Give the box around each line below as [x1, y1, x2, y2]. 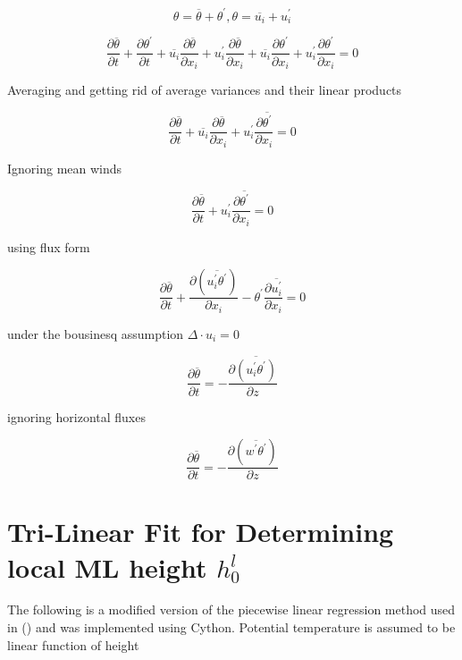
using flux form [7, 237, 90, 256]
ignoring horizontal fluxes [7, 407, 146, 426]
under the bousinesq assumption [7, 324, 184, 343]
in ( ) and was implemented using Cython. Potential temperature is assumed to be [7, 618, 456, 637]
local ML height [7, 548, 207, 585]
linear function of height [7, 635, 139, 654]
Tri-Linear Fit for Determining [7, 513, 394, 550]
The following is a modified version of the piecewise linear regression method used [7, 600, 456, 619]
